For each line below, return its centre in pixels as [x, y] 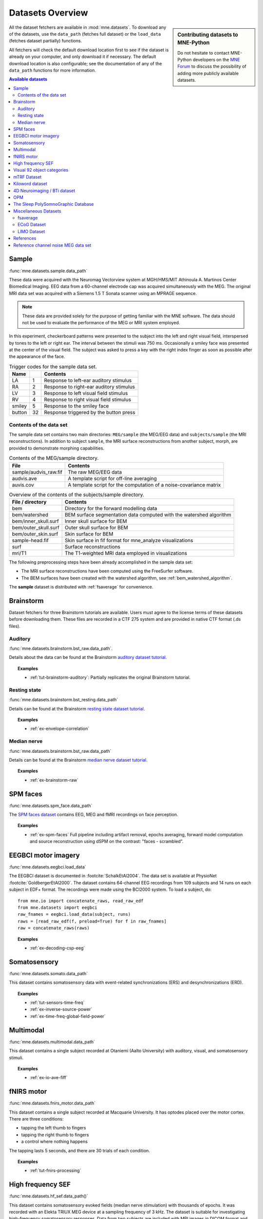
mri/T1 [19, 553]
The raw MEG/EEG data [95, 472]
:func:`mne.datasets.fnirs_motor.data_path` [52, 1103]
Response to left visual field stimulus [86, 393]
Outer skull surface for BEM [97, 528]
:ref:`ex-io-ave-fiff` [49, 1078]
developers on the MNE [216, 60]
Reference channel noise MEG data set [52, 245]
